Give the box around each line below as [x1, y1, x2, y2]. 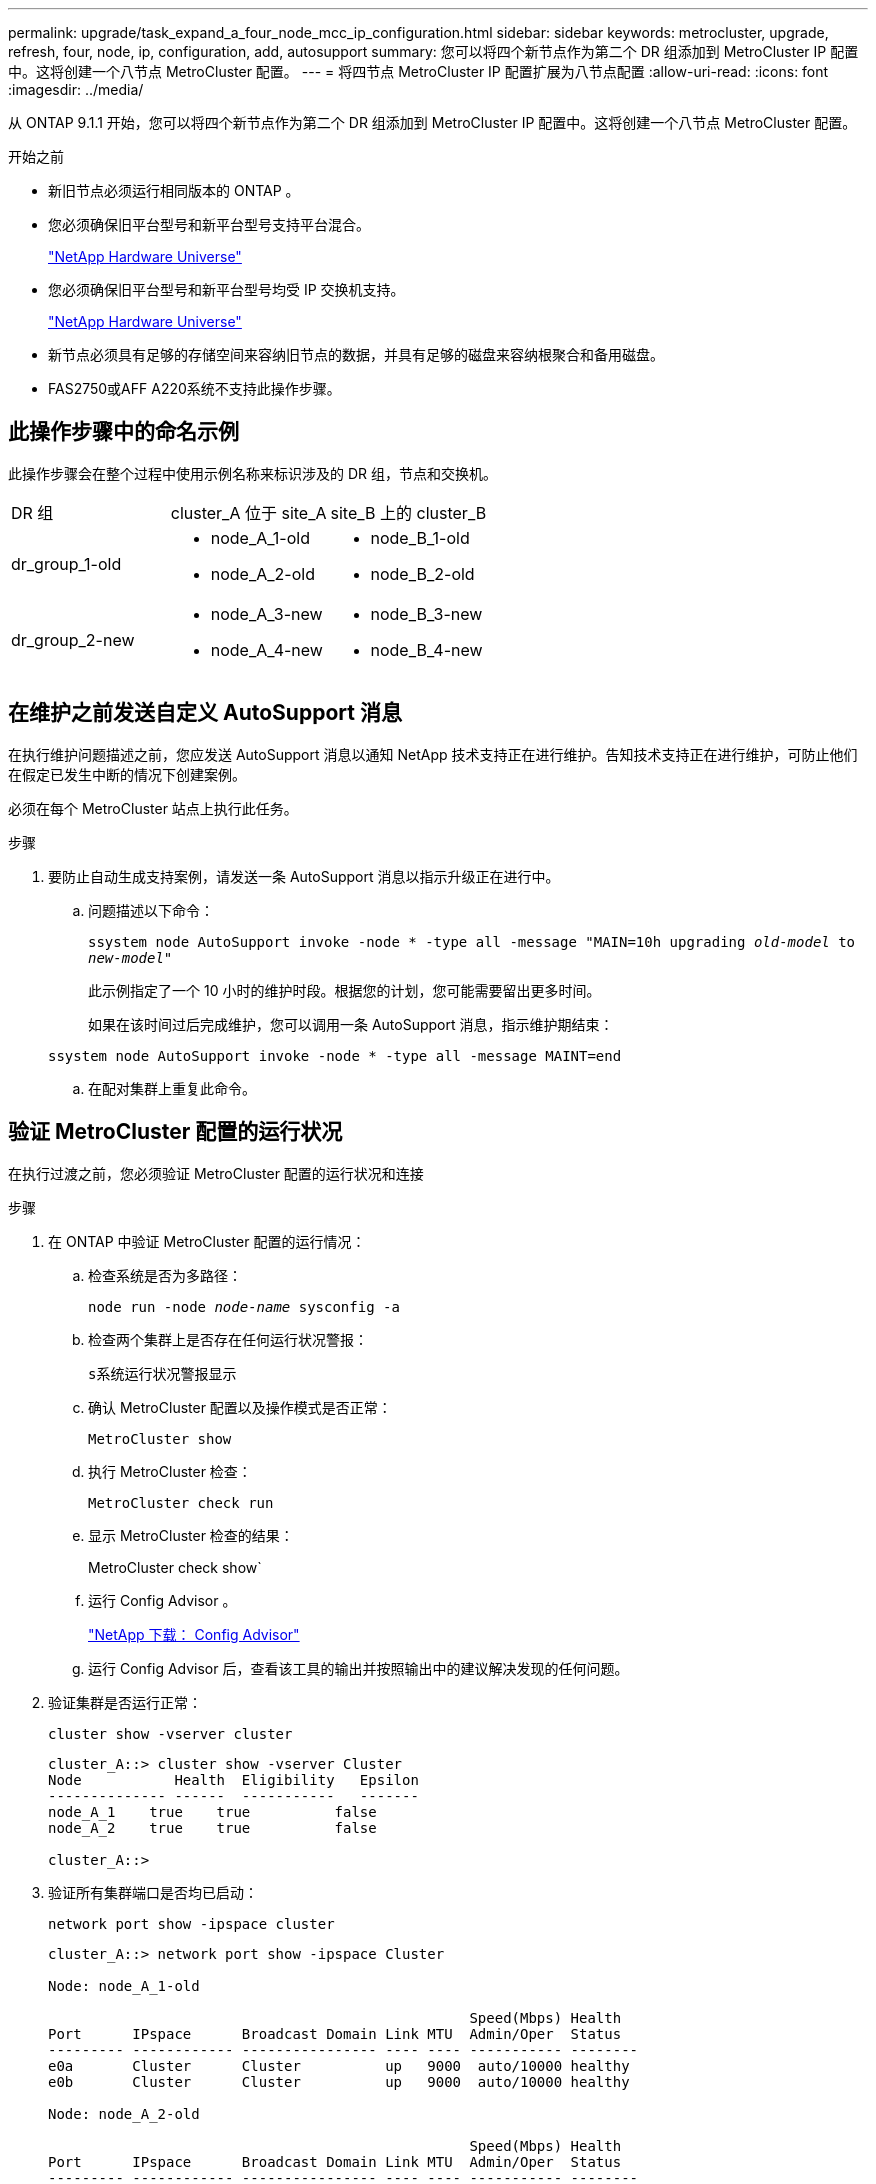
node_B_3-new [370, 603, 483, 624]
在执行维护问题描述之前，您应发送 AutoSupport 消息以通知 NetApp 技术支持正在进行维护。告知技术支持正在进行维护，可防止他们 [8, 745, 858, 763]
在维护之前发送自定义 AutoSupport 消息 [8, 700, 402, 726]
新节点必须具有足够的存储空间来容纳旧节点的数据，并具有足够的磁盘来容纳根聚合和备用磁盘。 [48, 346, 664, 363]
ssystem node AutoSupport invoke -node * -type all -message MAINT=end [48, 1047, 622, 1064]
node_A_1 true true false [48, 1803, 377, 1820]
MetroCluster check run [88, 1494, 274, 1511]
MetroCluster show [88, 1430, 232, 1447]
